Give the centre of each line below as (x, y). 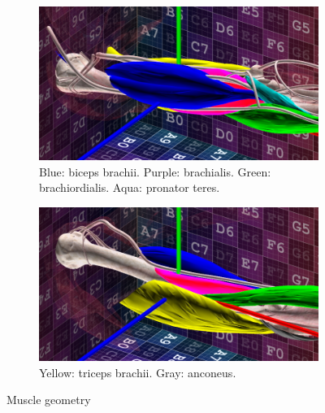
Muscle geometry (49, 400)
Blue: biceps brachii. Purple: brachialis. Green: (155, 171)
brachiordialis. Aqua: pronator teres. (130, 187)
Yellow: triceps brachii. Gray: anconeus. (138, 372)
